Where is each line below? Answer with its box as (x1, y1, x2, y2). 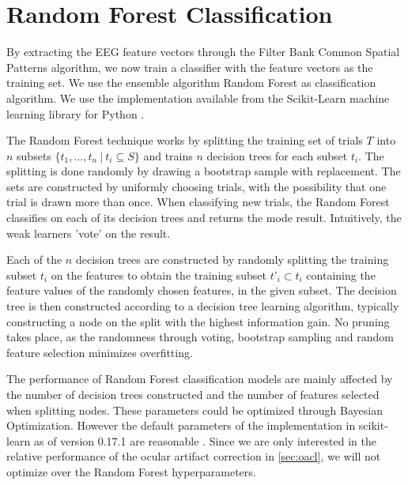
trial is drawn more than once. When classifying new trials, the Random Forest (6, 194, 390, 210)
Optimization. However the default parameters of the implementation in (6, 417, 356, 434)
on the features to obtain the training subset (51, 266, 266, 283)
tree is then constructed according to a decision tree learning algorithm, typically (6, 298, 399, 314)
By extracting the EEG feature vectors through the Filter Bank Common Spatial (6, 43, 400, 60)
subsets (17, 147, 51, 164)
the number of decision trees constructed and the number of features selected (6, 386, 380, 402)
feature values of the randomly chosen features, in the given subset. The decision (6, 282, 397, 299)
